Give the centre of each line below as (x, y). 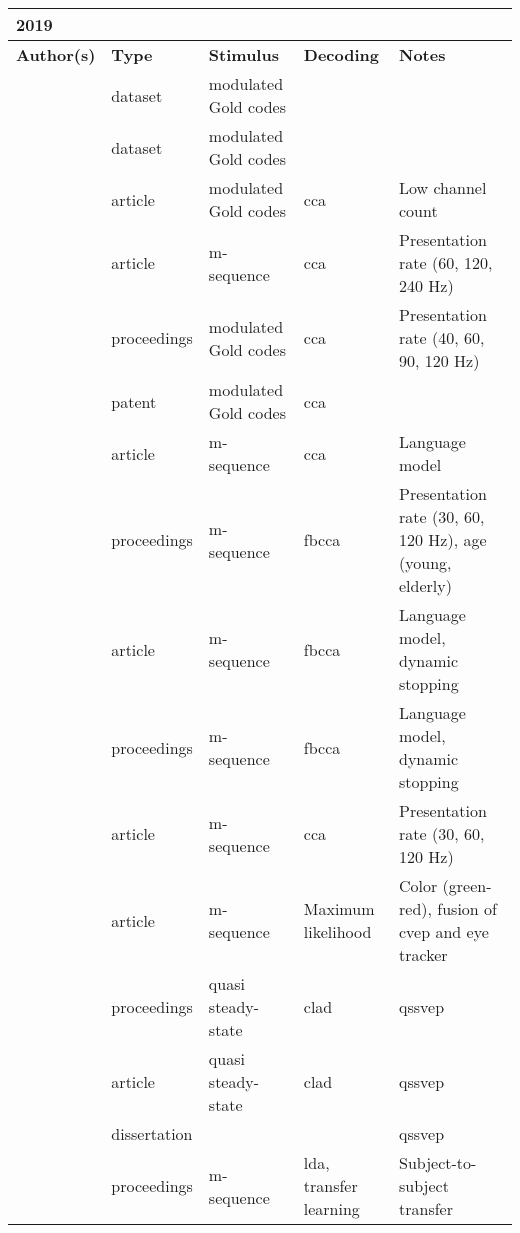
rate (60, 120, (446, 262)
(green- (467, 885)
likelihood (337, 931)
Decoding (341, 54)
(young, (425, 562)
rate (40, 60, (442, 337)
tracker (423, 954)
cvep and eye (444, 931)
